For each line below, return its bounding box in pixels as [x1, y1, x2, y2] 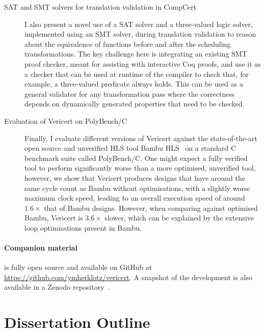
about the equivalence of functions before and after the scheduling [24, 38, 231, 49]
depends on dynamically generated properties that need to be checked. [24, 98, 245, 109]
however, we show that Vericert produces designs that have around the [24, 172, 245, 183]
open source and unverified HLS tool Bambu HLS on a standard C [24, 143, 236, 153]
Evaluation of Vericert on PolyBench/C [4, 115, 127, 126]
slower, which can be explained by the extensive [104, 212, 254, 223]
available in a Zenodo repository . [4, 282, 110, 292]
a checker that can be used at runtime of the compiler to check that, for [24, 68, 249, 79]
